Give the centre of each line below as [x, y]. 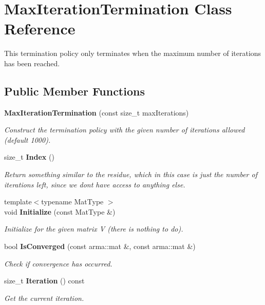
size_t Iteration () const [44, 281]
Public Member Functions [74, 91]
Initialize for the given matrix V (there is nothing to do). [94, 229]
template [18, 202]
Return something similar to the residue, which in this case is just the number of [131, 174]
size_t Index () [29, 157]
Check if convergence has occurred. [58, 263]
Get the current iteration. [44, 298]
